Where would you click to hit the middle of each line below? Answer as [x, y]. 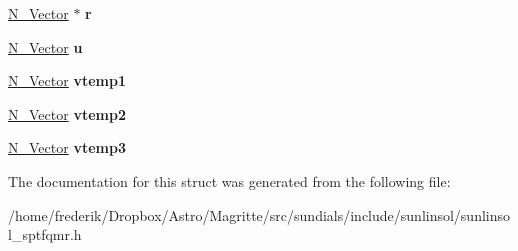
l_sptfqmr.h [45, 234]
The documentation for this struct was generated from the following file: [229, 180]
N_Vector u [45, 46]
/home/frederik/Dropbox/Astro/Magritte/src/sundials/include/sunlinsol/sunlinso [259, 214]
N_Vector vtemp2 [67, 113]
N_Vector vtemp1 [67, 80]
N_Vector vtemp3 [67, 147]
